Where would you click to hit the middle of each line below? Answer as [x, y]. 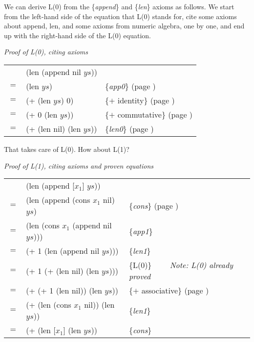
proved [140, 276]
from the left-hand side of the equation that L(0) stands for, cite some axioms [120, 16]
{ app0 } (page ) [130, 86]
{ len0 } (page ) [129, 128]
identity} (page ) [146, 100]
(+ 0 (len [42, 114]
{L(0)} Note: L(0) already [181, 265]
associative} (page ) [175, 291]
